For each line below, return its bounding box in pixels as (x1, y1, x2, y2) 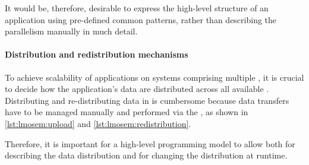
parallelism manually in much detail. (5, 25, 138, 37)
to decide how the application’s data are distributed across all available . (5, 82, 269, 95)
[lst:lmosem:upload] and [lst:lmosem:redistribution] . (5, 117, 191, 129)
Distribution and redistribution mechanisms (5, 48, 188, 61)
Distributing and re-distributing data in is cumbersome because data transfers (5, 94, 289, 106)
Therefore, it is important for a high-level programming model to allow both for (5, 137, 295, 150)
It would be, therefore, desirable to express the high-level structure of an (5, 2, 269, 14)
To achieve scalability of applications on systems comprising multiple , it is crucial (5, 71, 304, 83)
